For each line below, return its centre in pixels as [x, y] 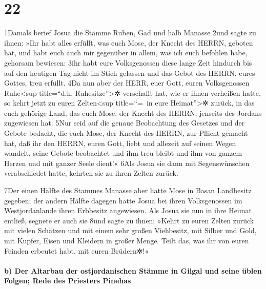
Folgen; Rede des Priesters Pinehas [68, 281]
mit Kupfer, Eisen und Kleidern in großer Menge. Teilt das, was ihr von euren [127, 240]
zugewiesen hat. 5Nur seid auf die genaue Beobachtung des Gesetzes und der [125, 123]
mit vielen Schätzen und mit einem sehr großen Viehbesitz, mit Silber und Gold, [130, 230]
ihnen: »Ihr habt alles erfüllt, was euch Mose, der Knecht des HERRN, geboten [129, 42]
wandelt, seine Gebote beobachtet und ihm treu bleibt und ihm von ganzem [123, 153]
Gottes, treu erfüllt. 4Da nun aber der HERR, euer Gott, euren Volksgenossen [127, 83]
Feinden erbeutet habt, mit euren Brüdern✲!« [77, 250]
